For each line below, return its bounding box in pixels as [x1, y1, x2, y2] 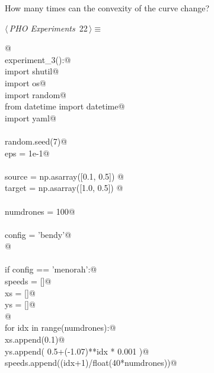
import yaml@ [5, 111, 56, 124]
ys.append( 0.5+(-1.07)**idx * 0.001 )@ [5, 344, 149, 357]
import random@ [5, 88, 66, 101]
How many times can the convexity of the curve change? [5, 2, 210, 14]
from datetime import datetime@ [5, 100, 125, 112]
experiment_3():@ [5, 53, 71, 65]
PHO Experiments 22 [9, 21, 88, 34]
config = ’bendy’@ [5, 228, 72, 240]
